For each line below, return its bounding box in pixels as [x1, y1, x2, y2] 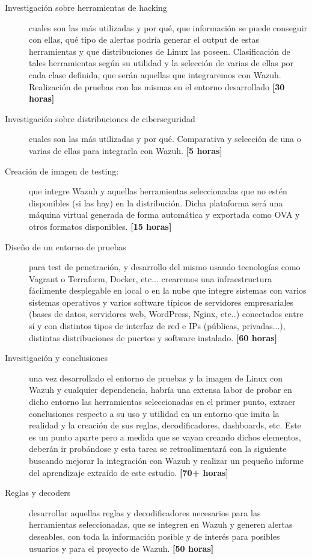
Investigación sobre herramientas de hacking [5, 1, 167, 13]
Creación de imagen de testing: [5, 164, 119, 177]
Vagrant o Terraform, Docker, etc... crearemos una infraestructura [29, 272, 272, 285]
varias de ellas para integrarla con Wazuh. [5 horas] [29, 144, 222, 156]
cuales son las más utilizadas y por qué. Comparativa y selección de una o [29, 132, 301, 145]
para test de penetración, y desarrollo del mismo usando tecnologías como [29, 261, 301, 273]
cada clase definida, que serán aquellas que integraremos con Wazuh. [29, 68, 281, 81]
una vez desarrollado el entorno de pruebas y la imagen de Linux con [29, 371, 283, 384]
